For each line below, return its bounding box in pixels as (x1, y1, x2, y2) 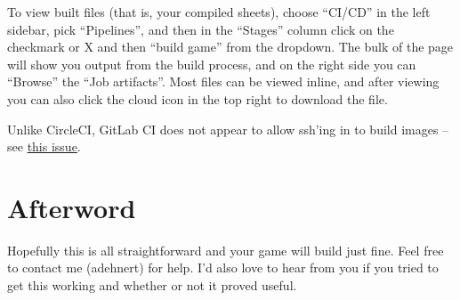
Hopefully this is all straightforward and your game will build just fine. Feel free (7, 240, 444, 259)
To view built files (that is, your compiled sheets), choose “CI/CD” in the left (7, 3, 431, 20)
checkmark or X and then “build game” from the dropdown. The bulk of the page (7, 37, 454, 56)
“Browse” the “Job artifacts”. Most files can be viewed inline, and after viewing (7, 72, 440, 91)
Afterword (7, 189, 136, 225)
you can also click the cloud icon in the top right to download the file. (7, 89, 388, 108)
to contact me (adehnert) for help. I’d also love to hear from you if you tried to (7, 258, 439, 277)
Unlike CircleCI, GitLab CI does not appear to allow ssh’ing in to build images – (7, 119, 449, 138)
